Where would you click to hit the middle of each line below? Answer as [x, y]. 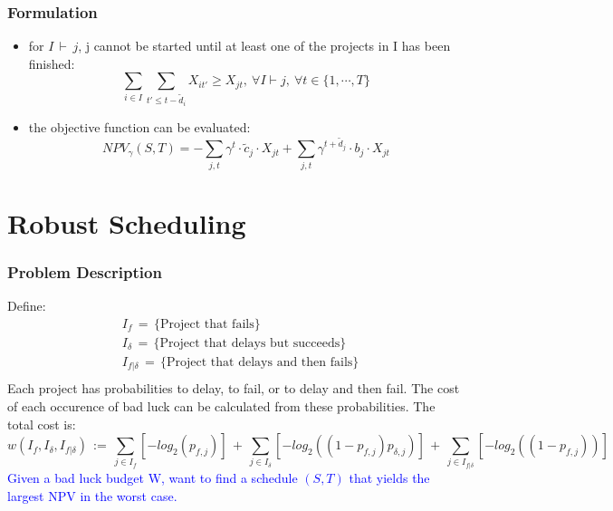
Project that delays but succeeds [250, 343]
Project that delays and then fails [260, 362]
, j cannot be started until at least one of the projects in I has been [264, 46]
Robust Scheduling [127, 222]
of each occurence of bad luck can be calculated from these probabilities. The [221, 405]
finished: [52, 63]
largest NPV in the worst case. [92, 495]
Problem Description [85, 271]
